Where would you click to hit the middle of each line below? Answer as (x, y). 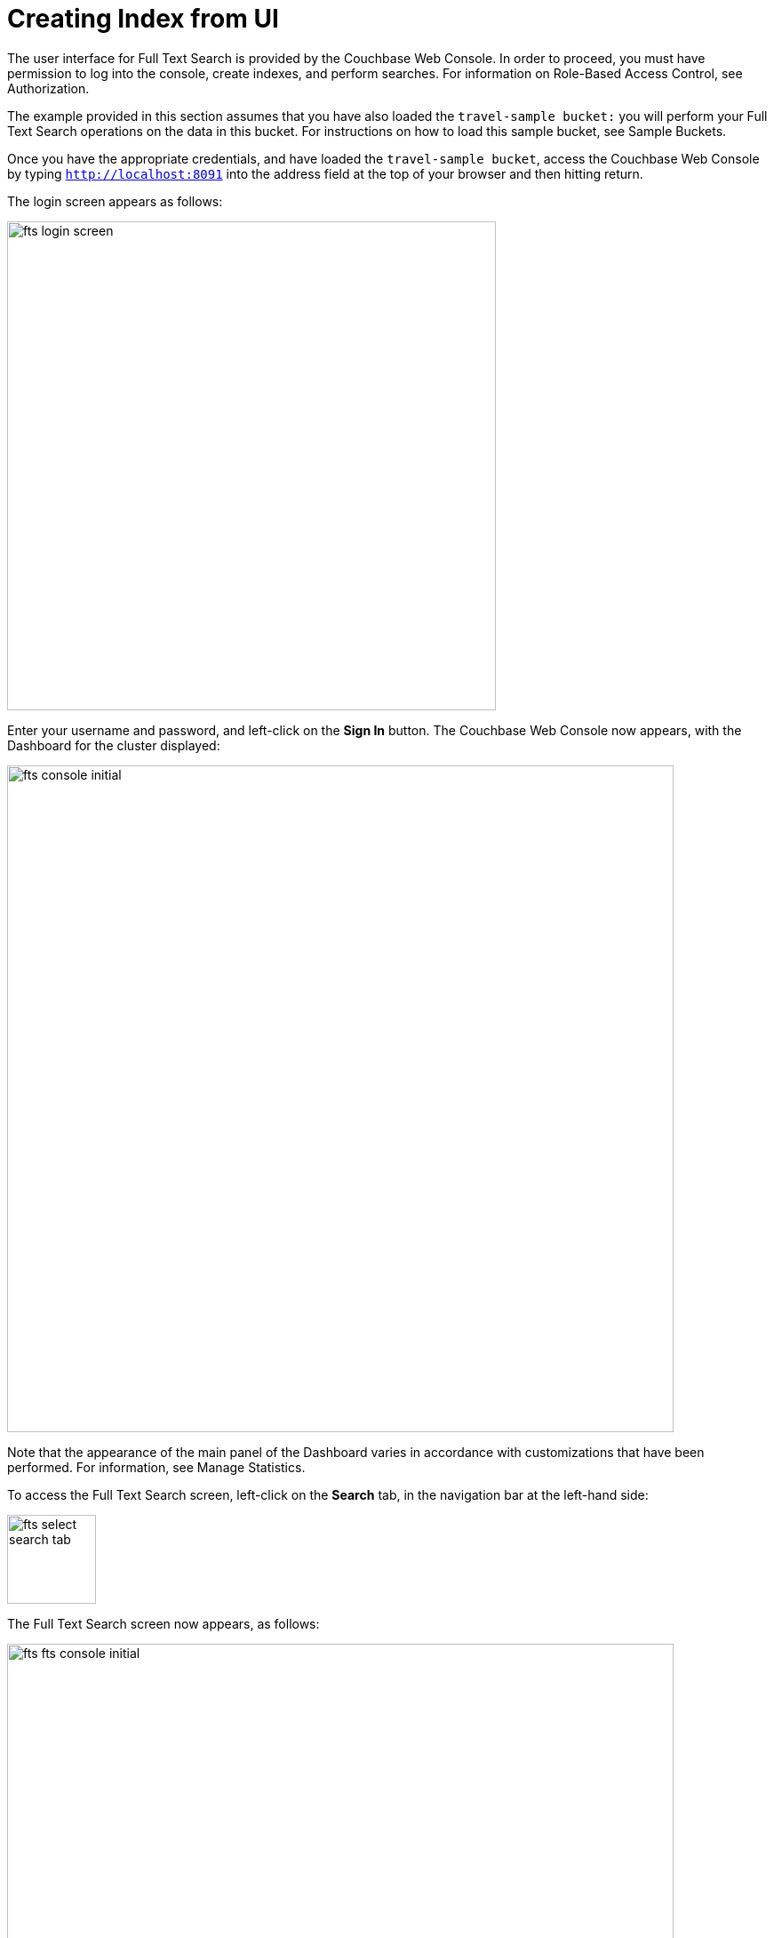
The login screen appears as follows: (115, 201)
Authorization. (48, 88)
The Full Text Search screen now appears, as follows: (164, 1623)
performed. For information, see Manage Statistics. (156, 1467)
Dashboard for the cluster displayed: (114, 745)
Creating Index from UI (143, 19)
